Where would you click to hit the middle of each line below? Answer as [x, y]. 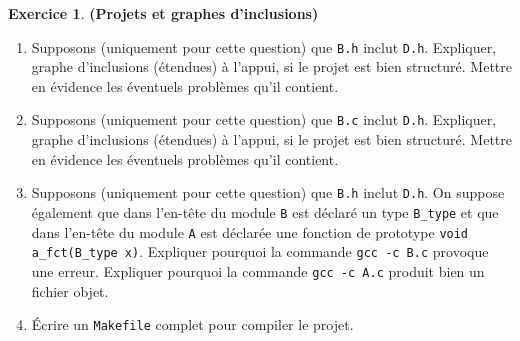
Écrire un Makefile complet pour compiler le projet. [192, 324]
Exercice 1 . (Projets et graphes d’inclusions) [163, 13]
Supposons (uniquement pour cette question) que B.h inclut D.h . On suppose [268, 192]
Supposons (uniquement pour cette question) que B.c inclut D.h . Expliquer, [264, 119]
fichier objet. [70, 290]
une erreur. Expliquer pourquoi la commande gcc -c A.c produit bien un [258, 270]
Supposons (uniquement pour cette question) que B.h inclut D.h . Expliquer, [264, 46]
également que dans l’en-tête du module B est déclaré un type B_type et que [265, 211]
